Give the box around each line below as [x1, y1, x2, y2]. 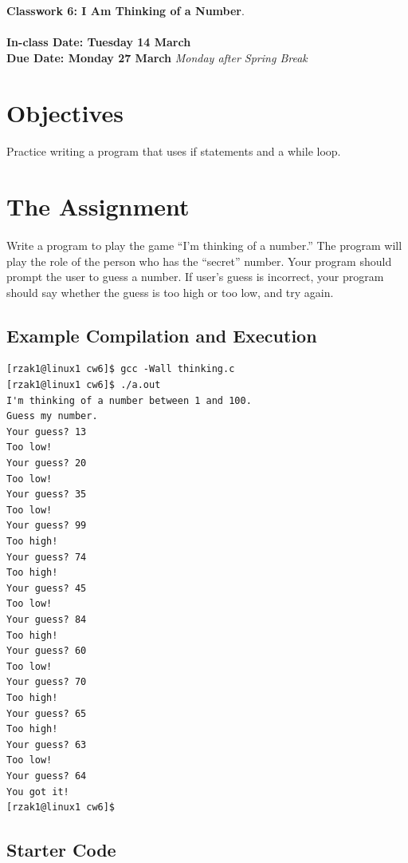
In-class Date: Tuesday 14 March [6, 34, 191, 50]
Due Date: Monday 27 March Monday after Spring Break [6, 49, 308, 65]
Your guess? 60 [6, 645, 87, 657]
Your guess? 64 [6, 770, 87, 782]
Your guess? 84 [6, 613, 87, 625]
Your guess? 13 [6, 426, 87, 437]
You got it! [6, 786, 69, 798]
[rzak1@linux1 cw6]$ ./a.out [6, 379, 161, 391]
